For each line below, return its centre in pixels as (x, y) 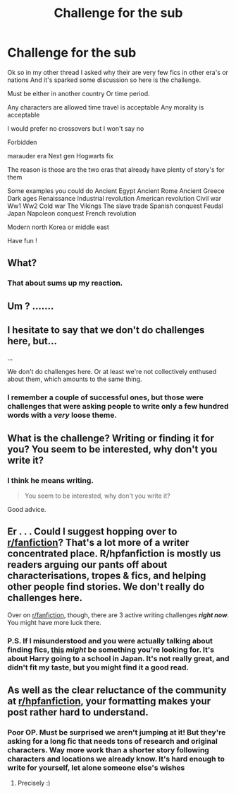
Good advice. (27, 510)
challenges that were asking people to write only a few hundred (118, 407)
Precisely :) (34, 783)
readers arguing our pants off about (87, 565)
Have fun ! (22, 240)
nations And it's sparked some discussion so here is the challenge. (104, 80)
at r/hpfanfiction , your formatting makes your (109, 701)
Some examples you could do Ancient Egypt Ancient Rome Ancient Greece (116, 191)
